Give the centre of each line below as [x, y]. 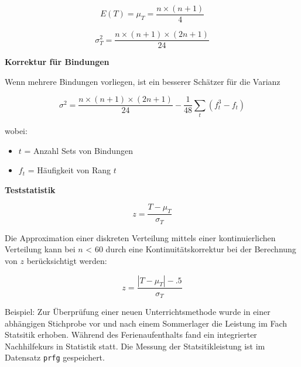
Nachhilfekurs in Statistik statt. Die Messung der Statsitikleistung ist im [135, 346]
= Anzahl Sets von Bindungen [78, 150]
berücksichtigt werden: [67, 260]
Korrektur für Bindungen [57, 62]
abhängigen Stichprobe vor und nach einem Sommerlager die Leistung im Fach [146, 323]
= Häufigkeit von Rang [69, 170]
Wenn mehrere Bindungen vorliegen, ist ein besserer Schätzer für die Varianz [143, 81]
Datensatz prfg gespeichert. [55, 357]
